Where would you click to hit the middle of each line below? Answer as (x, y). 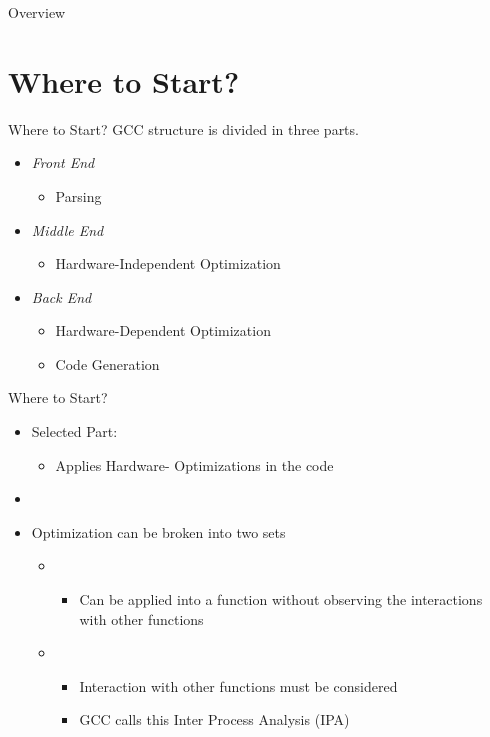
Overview (37, 12)
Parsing (78, 195)
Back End (61, 296)
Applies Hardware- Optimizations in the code (194, 464)
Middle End (67, 229)
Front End (63, 162)
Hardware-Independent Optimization (168, 263)
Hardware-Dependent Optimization (163, 330)
